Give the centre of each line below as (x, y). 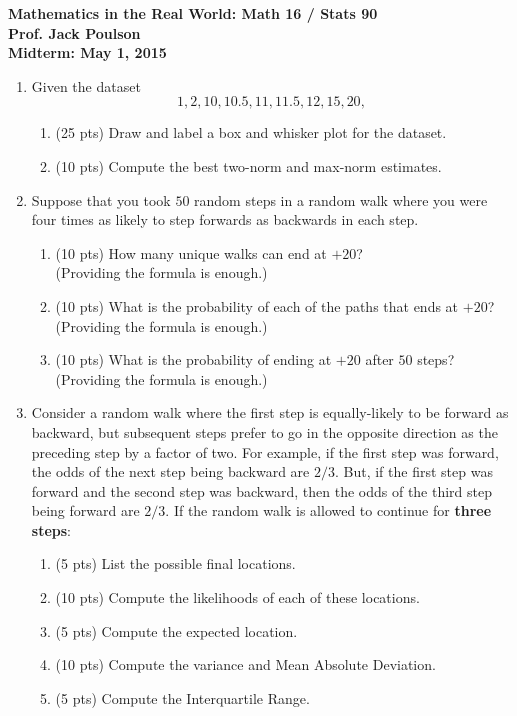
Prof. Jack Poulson (74, 32)
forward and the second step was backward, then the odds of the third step (262, 490)
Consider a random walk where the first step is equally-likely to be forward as (270, 412)
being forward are (85, 510)
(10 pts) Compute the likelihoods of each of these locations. (237, 597)
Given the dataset (86, 85)
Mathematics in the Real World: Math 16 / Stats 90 (193, 13)
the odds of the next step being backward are (170, 471)
